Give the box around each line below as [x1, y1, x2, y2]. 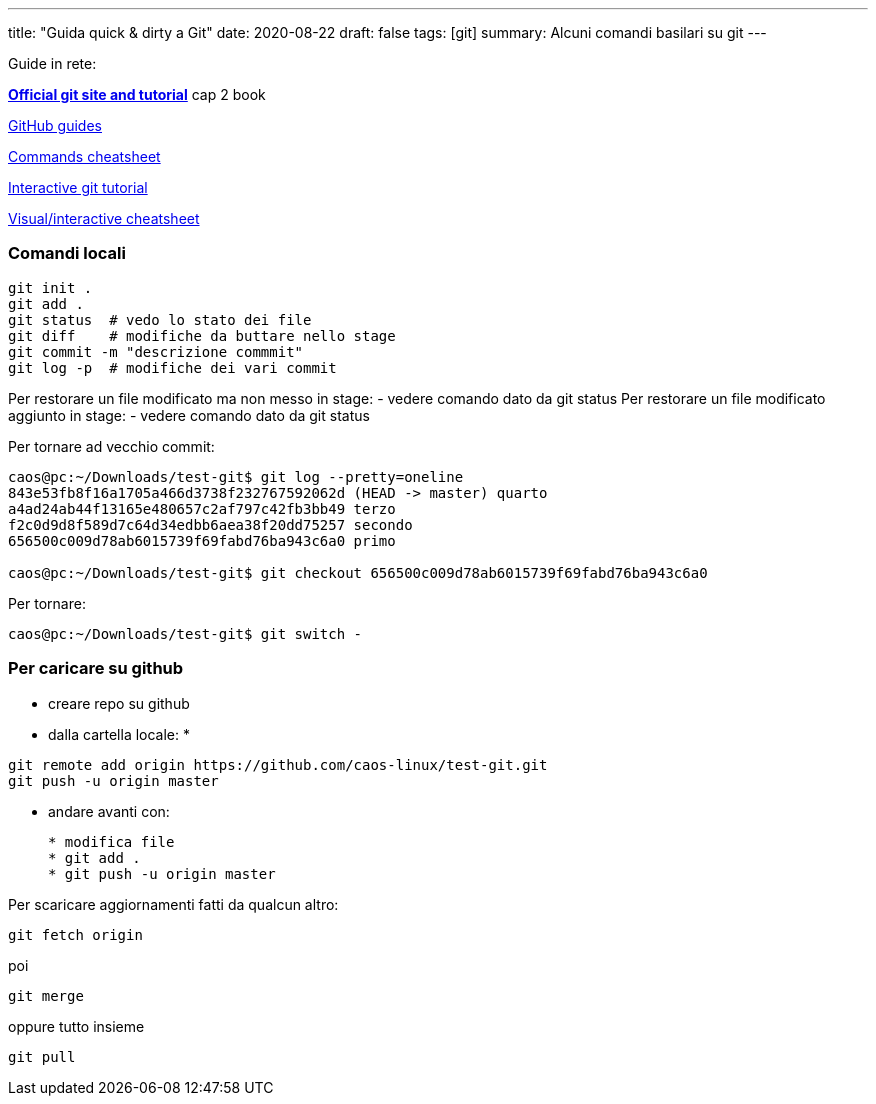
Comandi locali [8, 243, 126, 264]
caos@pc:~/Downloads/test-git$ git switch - [8, 625, 363, 642]
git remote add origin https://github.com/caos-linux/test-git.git [8, 756, 548, 773]
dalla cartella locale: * [48, 725, 191, 743]
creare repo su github [48, 694, 190, 712]
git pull [8, 1048, 76, 1065]
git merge [8, 987, 84, 1004]
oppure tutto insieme [8, 1017, 145, 1035]
